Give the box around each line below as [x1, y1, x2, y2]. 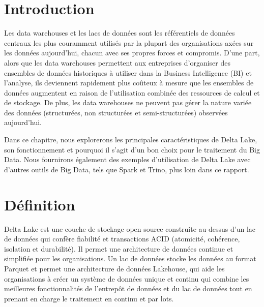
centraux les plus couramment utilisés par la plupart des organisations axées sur [4, 37, 254, 48]
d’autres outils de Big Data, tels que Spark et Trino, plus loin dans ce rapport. [4, 164, 249, 174]
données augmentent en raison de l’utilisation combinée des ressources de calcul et [4, 87, 260, 98]
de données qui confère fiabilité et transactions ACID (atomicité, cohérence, [4, 233, 240, 244]
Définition [4, 194, 75, 214]
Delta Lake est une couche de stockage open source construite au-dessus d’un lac [4, 223, 256, 234]
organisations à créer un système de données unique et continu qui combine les [4, 273, 249, 284]
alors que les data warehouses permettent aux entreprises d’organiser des [4, 57, 230, 68]
